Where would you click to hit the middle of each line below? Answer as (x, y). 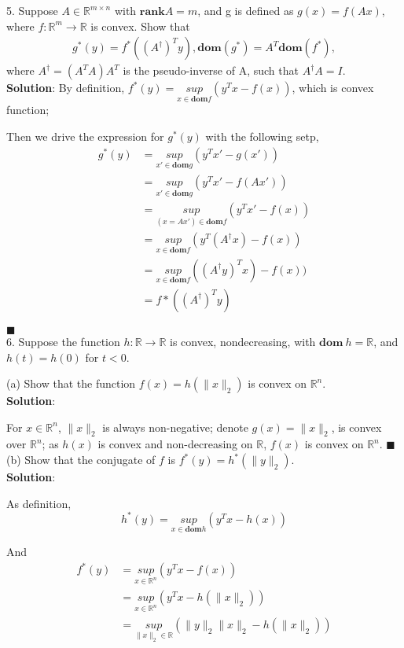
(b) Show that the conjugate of (81, 460)
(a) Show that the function (71, 383)
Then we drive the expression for (85, 136)
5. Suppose (32, 10)
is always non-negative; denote (175, 427)
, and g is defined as (246, 10)
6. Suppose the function (63, 341)
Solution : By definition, (66, 88)
